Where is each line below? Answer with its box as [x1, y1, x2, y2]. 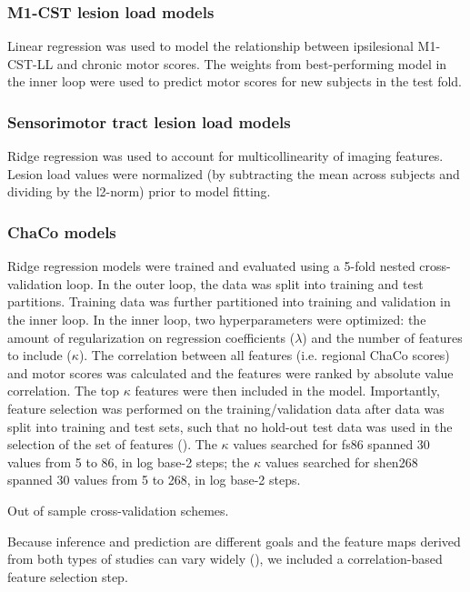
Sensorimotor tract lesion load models [7, 110, 291, 133]
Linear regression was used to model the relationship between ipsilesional [7, 36, 414, 55]
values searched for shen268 [265, 452, 418, 471]
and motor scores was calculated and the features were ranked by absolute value [7, 363, 454, 382]
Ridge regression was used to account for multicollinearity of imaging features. [7, 146, 444, 166]
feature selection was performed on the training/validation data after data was [7, 398, 445, 417]
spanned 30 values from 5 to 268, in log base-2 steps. [7, 470, 301, 489]
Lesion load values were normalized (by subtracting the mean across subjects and [7, 164, 460, 183]
